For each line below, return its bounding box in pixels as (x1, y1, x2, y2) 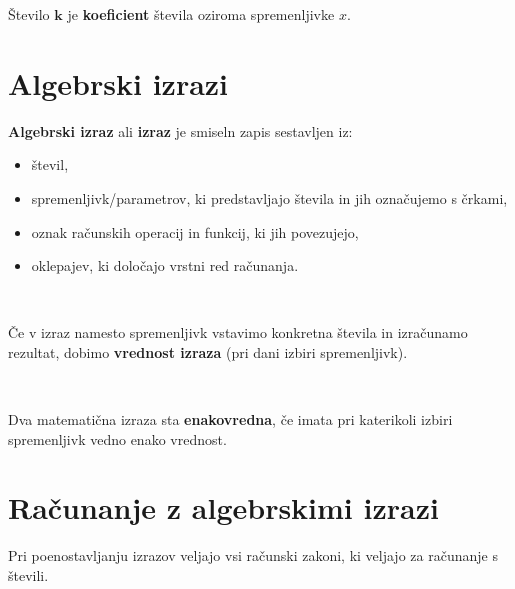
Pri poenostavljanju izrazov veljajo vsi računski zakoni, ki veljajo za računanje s (8, 545, 498, 566)
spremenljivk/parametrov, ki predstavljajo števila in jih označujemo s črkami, (31, 187, 508, 208)
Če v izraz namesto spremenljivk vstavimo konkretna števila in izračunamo (8, 322, 468, 343)
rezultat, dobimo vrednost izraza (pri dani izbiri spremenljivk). (8, 341, 408, 362)
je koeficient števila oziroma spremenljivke (67, 4, 335, 24)
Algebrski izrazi (8, 62, 229, 103)
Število (8, 4, 50, 24)
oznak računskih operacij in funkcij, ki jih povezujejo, (31, 221, 359, 242)
